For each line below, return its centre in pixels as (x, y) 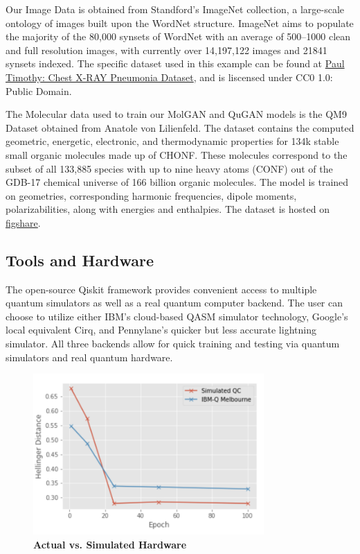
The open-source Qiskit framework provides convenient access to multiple (161, 289)
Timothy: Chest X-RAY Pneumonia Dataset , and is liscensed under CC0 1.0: (169, 77)
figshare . (23, 222)
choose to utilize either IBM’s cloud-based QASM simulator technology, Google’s (177, 316)
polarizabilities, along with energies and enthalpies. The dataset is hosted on (168, 209)
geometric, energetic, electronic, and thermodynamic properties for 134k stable (172, 141)
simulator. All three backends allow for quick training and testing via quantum (173, 344)
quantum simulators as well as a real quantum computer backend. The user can (174, 303)
